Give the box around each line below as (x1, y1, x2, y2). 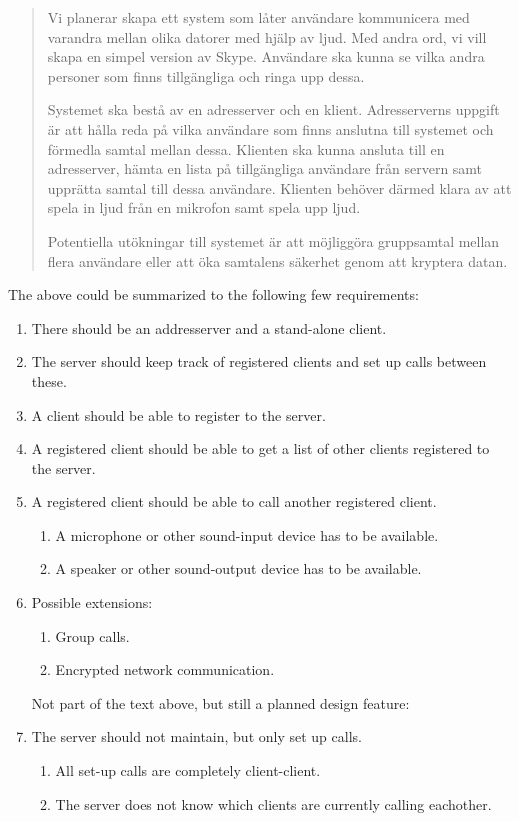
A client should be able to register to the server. (31, 404, 326, 425)
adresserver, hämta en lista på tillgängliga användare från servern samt (47, 158, 483, 179)
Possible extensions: (31, 592, 153, 613)
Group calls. (55, 625, 130, 646)
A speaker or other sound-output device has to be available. (55, 558, 422, 579)
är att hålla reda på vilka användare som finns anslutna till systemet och (47, 118, 494, 139)
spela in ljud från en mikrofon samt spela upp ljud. (47, 197, 361, 218)
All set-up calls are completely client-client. (55, 760, 321, 781)
